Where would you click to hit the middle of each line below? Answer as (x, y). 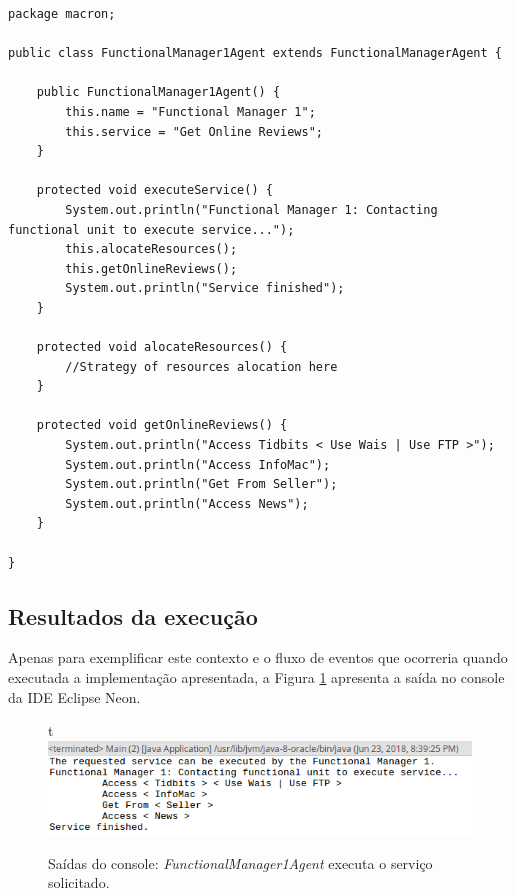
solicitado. (79, 882)
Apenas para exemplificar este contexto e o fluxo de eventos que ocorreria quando (258, 657)
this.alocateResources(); (151, 249)
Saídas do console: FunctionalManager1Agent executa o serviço (240, 862)
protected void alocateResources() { (162, 347)
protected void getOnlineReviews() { (162, 425)
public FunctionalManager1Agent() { (158, 92)
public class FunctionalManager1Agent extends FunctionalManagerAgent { (255, 53)
